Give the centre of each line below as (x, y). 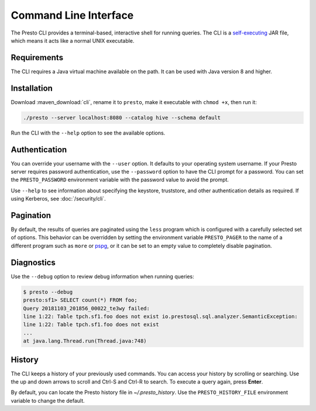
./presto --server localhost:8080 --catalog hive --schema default (122, 118)
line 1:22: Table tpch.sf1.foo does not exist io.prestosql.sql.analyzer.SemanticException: (160, 316)
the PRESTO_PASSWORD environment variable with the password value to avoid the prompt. (120, 180)
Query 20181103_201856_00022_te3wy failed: (87, 308)
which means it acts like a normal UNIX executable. (73, 40)
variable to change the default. (48, 400)
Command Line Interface (72, 15)
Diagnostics (33, 262)
